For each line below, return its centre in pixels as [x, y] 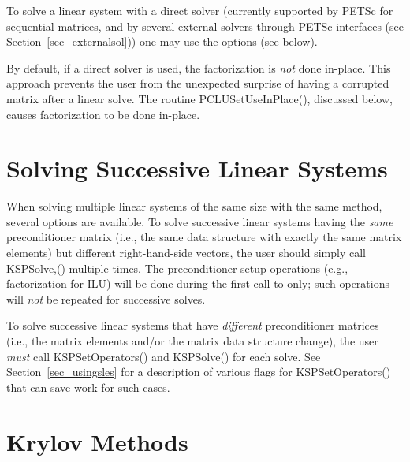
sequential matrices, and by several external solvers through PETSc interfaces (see [205, 26]
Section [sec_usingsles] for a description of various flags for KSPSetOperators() [199, 372]
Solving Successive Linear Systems [197, 168]
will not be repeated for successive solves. [106, 298]
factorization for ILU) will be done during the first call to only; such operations [198, 283]
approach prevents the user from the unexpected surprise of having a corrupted [198, 83]
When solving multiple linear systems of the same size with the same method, [194, 206]
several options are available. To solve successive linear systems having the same [200, 221]
